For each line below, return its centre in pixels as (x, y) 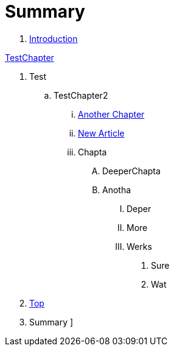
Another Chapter (111, 114)
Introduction (54, 38)
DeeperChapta (131, 171)
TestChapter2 (81, 95)
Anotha (117, 190)
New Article (101, 133)
